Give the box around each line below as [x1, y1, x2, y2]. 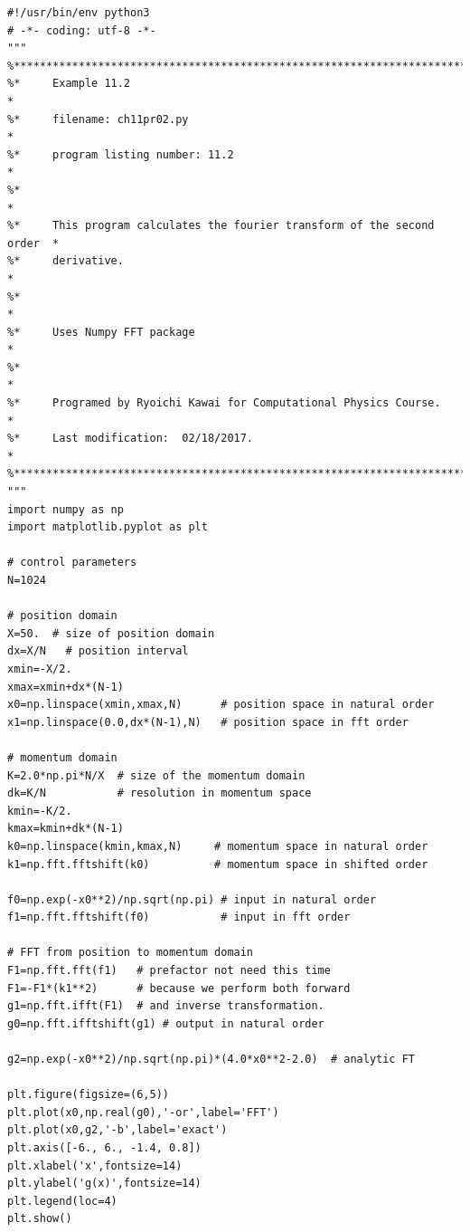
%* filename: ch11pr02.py [7, 112, 189, 126]
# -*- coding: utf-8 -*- [7, 24, 156, 37]
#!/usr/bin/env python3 [7, 6, 150, 19]
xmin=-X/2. [7, 662, 72, 675]
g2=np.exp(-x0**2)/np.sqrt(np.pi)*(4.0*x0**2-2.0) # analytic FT [7, 1053, 416, 1066]
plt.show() [7, 1212, 72, 1226]
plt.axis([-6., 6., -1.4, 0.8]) [7, 1141, 202, 1154]
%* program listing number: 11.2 [7, 148, 234, 161]
